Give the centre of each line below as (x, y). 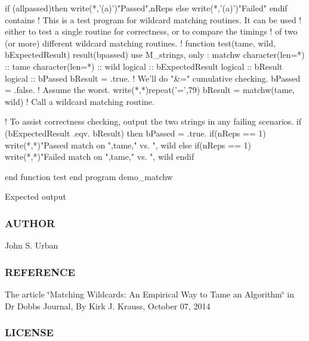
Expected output (35, 196)
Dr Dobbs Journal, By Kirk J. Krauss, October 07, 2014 (108, 306)
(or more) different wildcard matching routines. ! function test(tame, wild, (140, 43)
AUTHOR (30, 223)
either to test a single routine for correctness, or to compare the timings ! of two (151, 31)
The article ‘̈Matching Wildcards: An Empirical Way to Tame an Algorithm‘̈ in (150, 294)
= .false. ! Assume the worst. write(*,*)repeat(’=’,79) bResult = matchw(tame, (150, 90)
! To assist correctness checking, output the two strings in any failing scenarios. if (153, 121)
